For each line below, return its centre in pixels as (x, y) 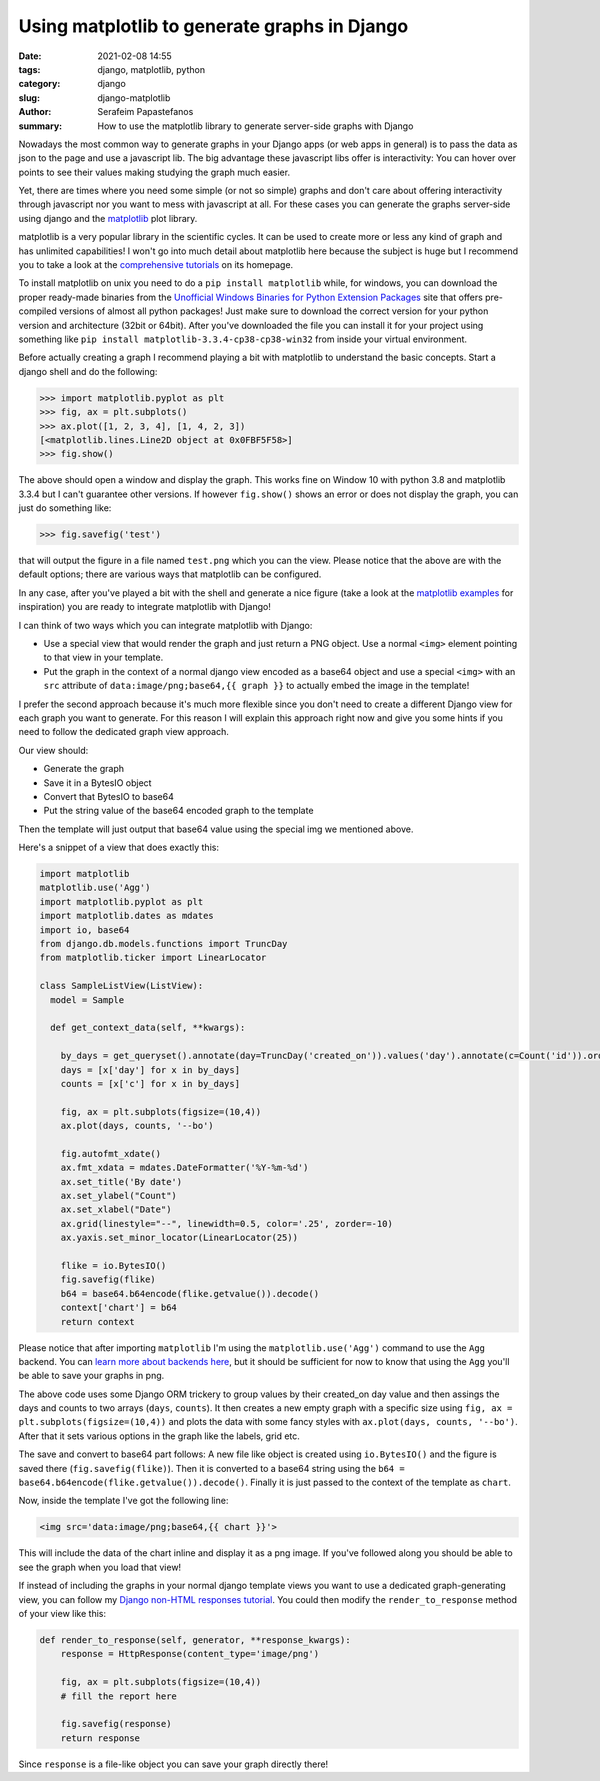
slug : (29, 97)
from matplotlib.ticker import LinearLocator (153, 958)
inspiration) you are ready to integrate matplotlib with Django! (145, 607)
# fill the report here (118, 1696)
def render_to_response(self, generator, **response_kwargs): (195, 1639)
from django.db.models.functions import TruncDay (163, 943)
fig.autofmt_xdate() (111, 1153)
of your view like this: (62, 1613)
